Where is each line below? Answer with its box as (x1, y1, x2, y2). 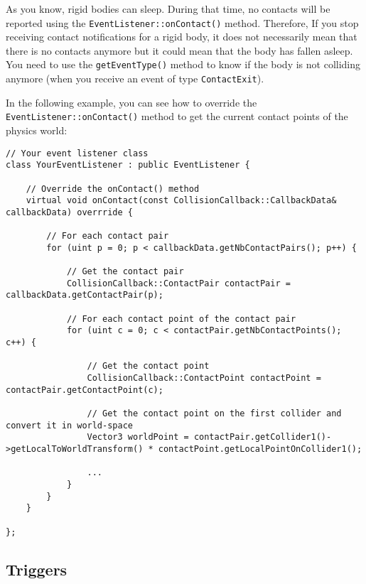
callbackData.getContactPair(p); (6, 290, 163, 301)
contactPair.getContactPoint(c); (6, 384, 163, 395)
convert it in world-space (6, 420, 133, 431)
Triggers (6, 558, 68, 580)
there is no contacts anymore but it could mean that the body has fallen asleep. (6, 43, 353, 58)
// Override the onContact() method (26, 183, 200, 194)
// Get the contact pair (66, 266, 184, 277)
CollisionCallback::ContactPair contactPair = (66, 278, 291, 288)
